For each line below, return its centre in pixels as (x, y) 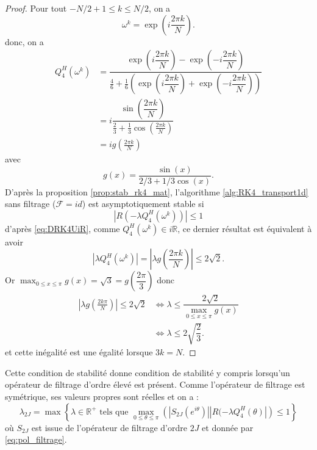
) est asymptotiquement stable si (143, 204)
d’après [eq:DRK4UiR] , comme (62, 228)
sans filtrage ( (30, 204)
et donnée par (228, 427)
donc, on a (24, 41)
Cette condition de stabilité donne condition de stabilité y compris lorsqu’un (148, 372)
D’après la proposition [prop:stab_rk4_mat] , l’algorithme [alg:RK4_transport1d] (157, 191)
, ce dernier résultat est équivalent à (245, 228)
